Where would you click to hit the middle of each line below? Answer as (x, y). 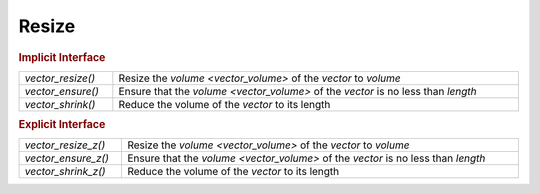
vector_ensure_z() (67, 158)
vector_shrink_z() (65, 172)
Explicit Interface (62, 125)
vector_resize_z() (65, 145)
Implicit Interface (62, 57)
